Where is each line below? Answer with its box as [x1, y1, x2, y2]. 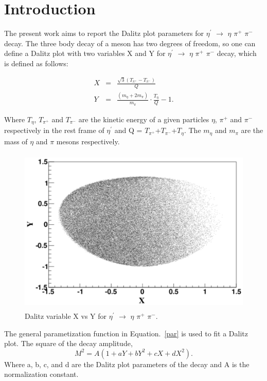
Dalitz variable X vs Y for [25, 311, 107, 321]
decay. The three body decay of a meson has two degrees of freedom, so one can [4, 37, 256, 48]
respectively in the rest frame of [4, 125, 104, 136]
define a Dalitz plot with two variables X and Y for [4, 48, 166, 59]
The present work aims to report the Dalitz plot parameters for [4, 28, 204, 39]
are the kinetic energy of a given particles [78, 113, 209, 124]
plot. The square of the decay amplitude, [4, 338, 133, 349]
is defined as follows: [4, 58, 68, 68]
